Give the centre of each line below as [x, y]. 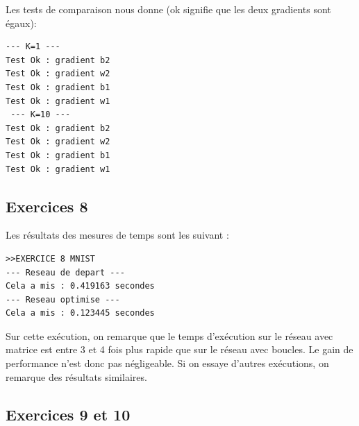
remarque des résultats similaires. [76, 376]
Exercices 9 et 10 [68, 414]
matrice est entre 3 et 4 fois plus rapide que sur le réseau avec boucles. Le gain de [179, 349]
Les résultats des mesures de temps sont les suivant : [117, 235]
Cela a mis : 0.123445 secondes [80, 313]
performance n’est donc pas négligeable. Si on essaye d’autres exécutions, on [167, 363]
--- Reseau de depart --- [65, 272]
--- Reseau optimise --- [63, 299]
